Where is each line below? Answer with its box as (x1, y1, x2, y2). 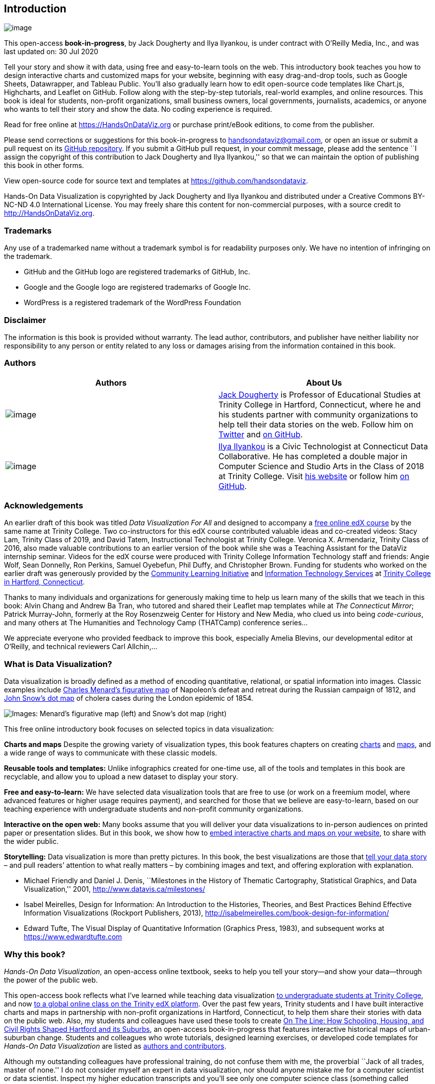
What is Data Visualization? (4, 659, 112, 669)
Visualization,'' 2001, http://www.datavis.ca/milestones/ (24, 885, 205, 894)
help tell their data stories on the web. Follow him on (218, 419, 414, 429)
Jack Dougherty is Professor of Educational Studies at (218, 389, 421, 400)
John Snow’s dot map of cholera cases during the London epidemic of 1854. (4, 694, 253, 703)
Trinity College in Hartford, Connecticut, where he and (218, 399, 421, 410)
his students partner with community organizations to (218, 409, 418, 419)
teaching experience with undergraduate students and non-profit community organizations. (4, 805, 303, 814)
